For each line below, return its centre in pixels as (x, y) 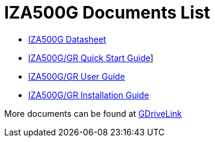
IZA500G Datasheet (67, 39)
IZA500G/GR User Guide (77, 76)
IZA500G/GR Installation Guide (89, 95)
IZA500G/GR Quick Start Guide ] (91, 58)
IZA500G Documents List (107, 13)
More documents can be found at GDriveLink (93, 113)
